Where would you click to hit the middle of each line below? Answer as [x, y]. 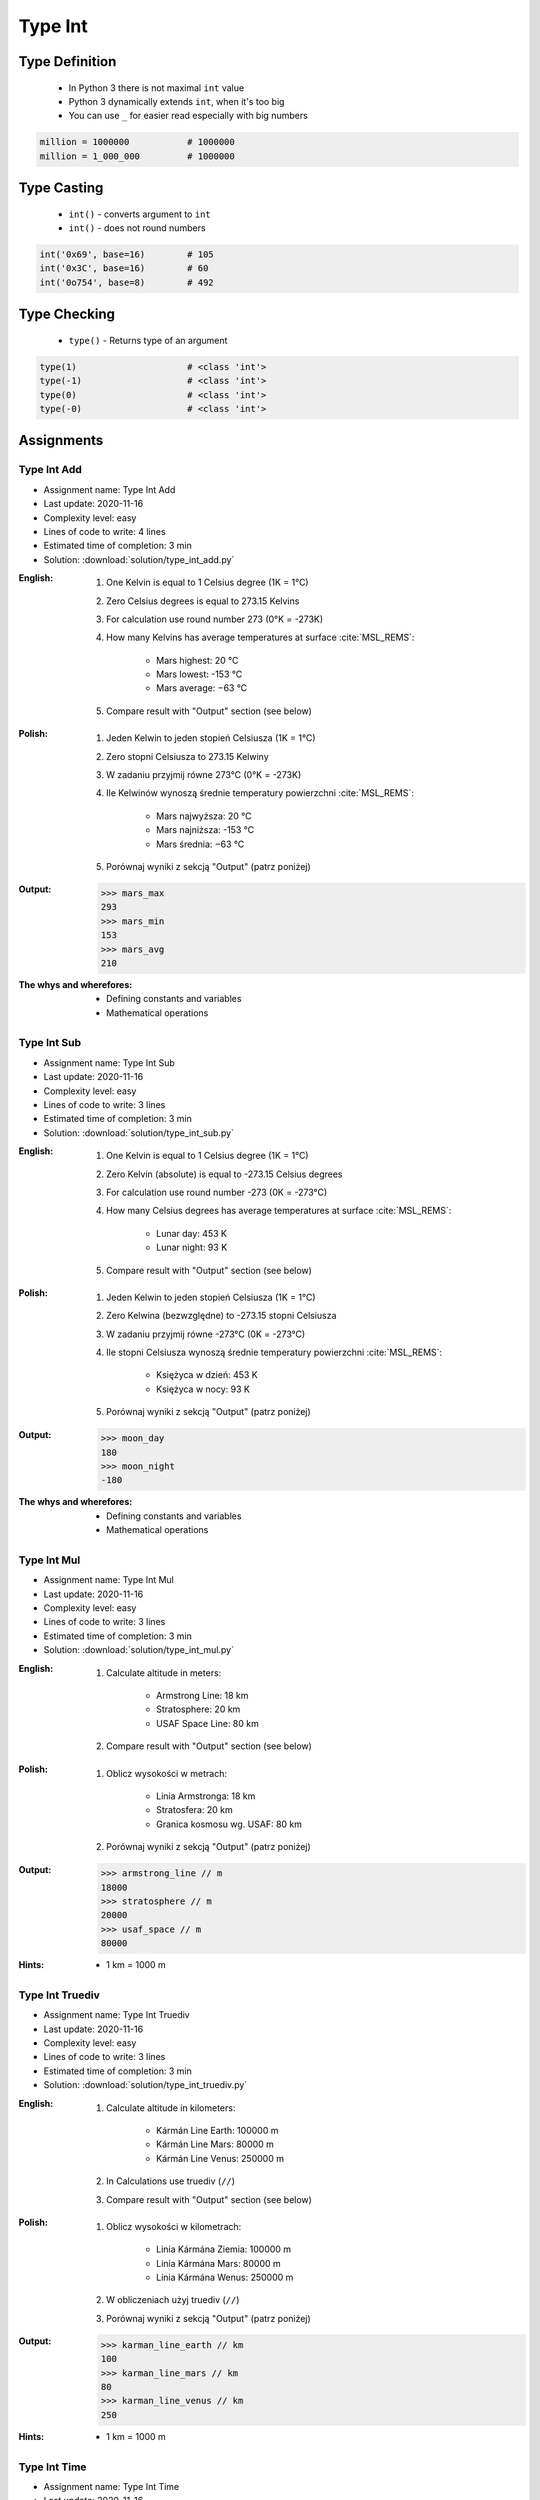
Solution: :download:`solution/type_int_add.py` [139, 559]
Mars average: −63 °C [202, 688]
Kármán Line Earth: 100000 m [217, 2130]
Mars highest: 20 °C [197, 660]
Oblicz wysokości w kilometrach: [174, 2226]
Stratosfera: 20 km [195, 1810]
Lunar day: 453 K [191, 1233]
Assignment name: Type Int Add [109, 489]
